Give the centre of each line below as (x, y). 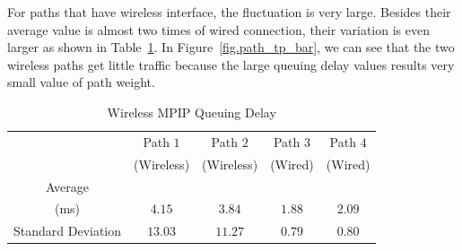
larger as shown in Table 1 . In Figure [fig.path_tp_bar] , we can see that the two (231, 47)
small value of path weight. (81, 82)
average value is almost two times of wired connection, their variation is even (218, 29)
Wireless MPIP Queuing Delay (192, 112)
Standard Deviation (68, 231)
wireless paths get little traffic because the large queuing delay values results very (231, 64)
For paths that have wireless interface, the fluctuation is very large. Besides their (229, 12)
